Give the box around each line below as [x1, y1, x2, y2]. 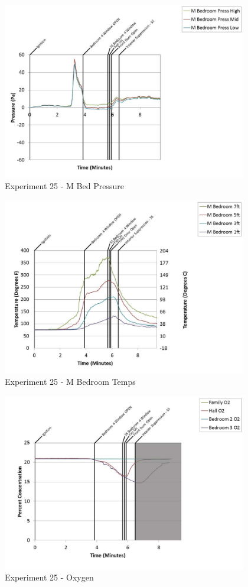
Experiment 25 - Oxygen [5, 571, 94, 583]
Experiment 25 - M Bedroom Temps [5, 375, 136, 388]
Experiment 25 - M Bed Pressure [5, 180, 124, 192]
